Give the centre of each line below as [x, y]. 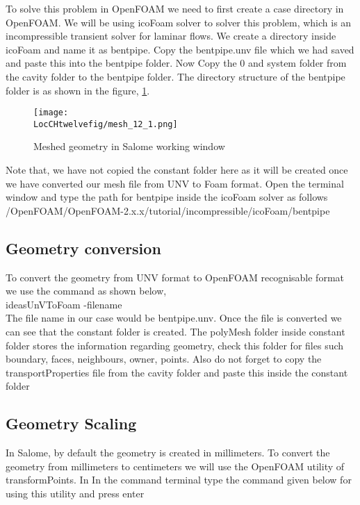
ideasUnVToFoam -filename [64, 304]
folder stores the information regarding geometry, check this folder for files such [175, 345]
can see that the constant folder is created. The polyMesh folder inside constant [175, 332]
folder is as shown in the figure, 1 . [78, 90]
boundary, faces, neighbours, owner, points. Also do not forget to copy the [164, 359]
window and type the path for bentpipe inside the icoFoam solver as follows [167, 197]
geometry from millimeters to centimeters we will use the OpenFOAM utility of [175, 466]
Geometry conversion [83, 248]
